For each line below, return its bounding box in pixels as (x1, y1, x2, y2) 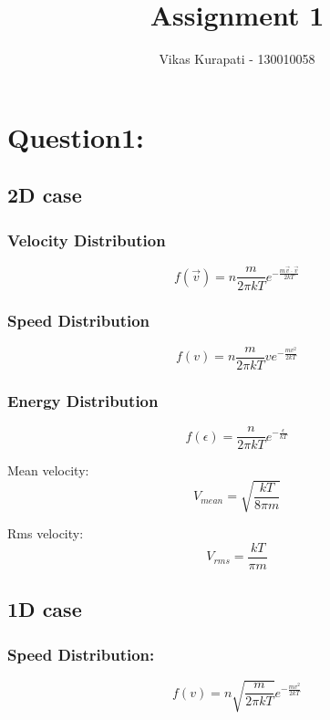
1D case (7, 595, 82, 623)
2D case (7, 181, 82, 209)
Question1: (7, 118, 145, 155)
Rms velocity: (7, 524, 84, 543)
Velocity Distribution (7, 228, 166, 251)
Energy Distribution (7, 389, 159, 412)
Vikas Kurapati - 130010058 (159, 49, 315, 68)
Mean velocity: (7, 461, 89, 480)
